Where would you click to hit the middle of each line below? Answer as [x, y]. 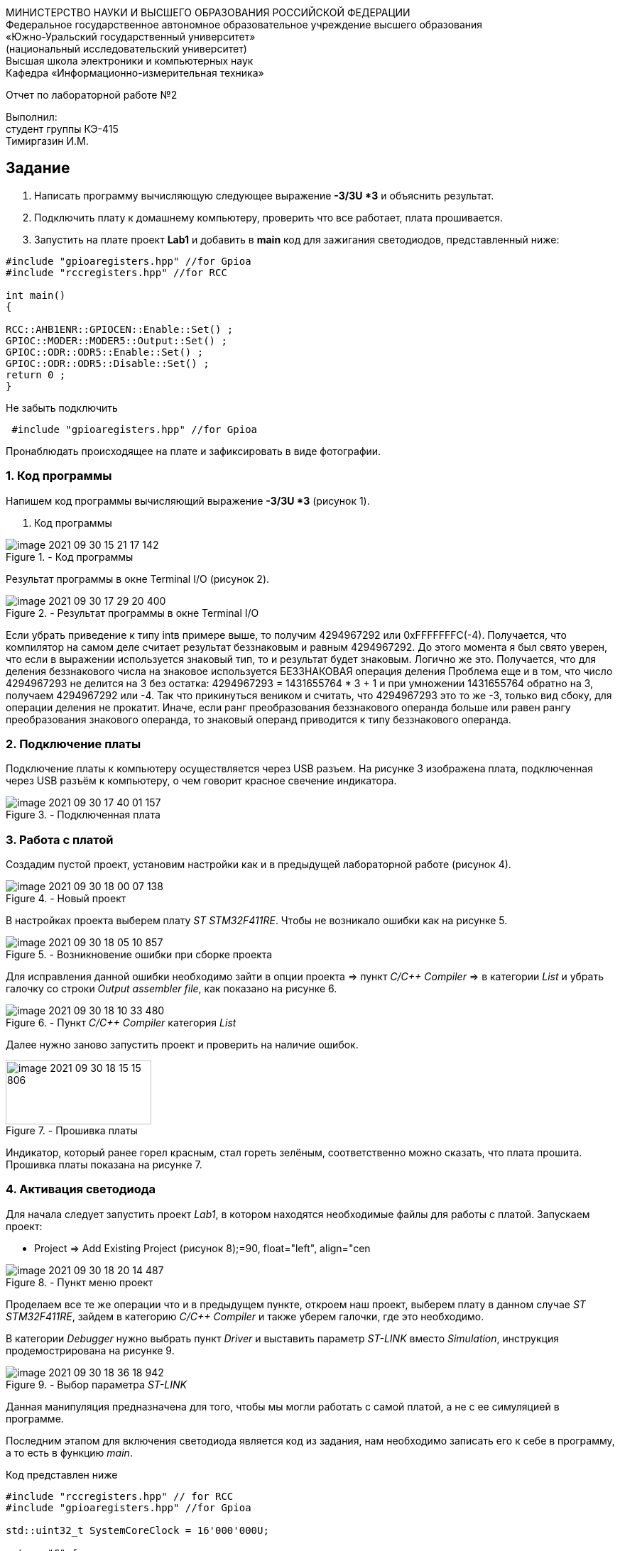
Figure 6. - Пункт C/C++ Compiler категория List [121, 1023]
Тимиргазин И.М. [47, 141]
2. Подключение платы [74, 744]
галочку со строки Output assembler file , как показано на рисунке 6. [172, 989]
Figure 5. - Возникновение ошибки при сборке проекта [139, 955]
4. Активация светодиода [81, 1189]
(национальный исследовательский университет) [126, 49]
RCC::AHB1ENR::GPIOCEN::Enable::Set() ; [120, 329]
